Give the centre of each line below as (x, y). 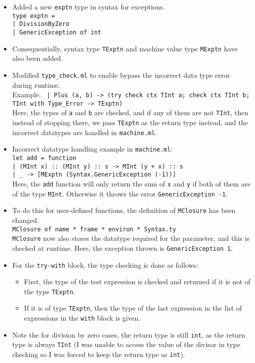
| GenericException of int (57, 32)
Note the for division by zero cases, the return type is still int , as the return (129, 334)
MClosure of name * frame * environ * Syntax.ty (94, 229)
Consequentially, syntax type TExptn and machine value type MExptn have (125, 48)
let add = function (44, 158)
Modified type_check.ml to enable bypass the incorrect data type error (121, 75)
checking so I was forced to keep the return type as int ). (99, 354)
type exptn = (34, 16)
